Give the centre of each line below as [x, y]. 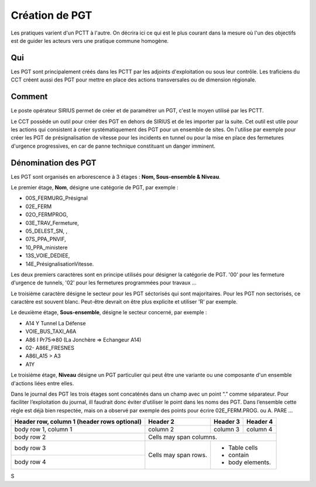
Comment [29, 97]
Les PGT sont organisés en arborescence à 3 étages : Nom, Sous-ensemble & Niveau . [116, 176]
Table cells [243, 448]
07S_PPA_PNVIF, [46, 239]
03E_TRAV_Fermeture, [52, 223]
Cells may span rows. [178, 455]
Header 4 [260, 422]
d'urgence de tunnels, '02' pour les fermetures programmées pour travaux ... [104, 283]
